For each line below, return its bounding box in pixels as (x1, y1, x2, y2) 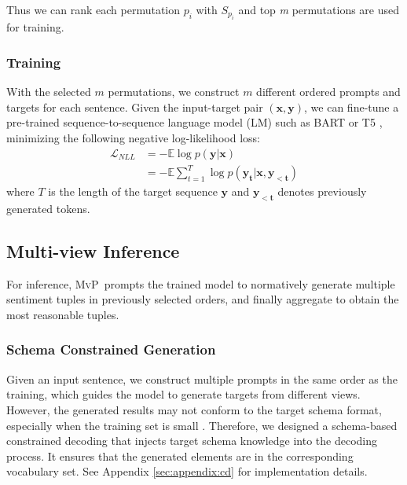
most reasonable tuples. (6, 306, 119, 322)
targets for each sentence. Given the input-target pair (6, 98, 263, 115)
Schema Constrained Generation (6, 340, 216, 359)
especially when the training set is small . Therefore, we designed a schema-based (6, 417, 398, 433)
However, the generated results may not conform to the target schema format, (6, 401, 382, 417)
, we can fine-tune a (304, 98, 399, 115)
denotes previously (277, 183, 367, 200)
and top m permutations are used (238, 2, 400, 17)
